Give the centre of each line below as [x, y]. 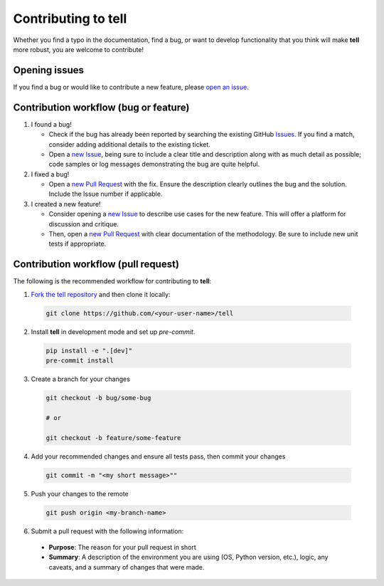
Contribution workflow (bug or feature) [101, 107]
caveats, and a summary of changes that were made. [127, 567]
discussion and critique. [84, 224]
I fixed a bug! [50, 174]
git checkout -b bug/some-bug [98, 398]
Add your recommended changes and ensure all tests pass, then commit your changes [158, 456]
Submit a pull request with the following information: [107, 531]
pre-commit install [80, 361]
